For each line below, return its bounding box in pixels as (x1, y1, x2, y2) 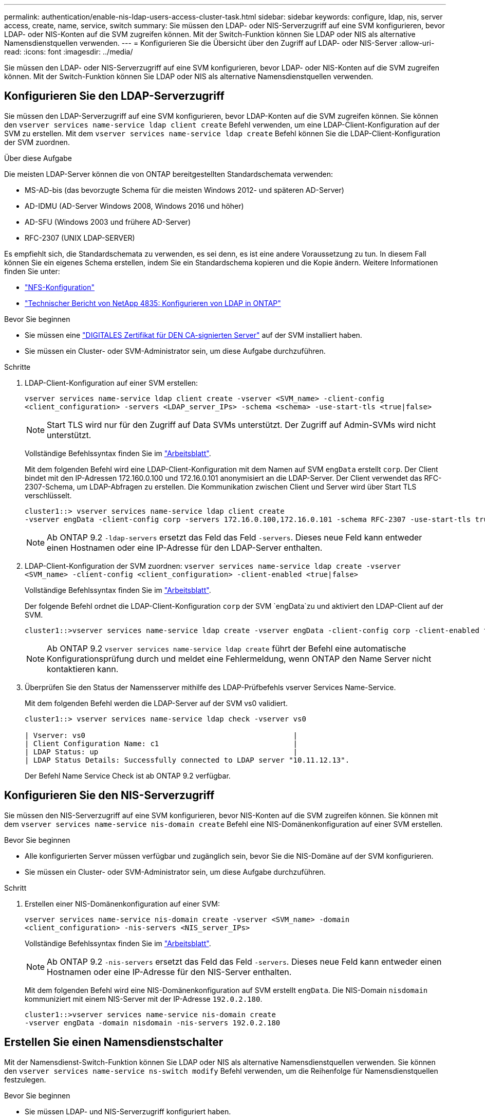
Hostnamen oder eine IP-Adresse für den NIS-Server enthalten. (47, 966, 292, 977)
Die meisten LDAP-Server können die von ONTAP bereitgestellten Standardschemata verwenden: (4, 169, 333, 178)
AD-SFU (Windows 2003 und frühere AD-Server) (25, 217, 191, 226)
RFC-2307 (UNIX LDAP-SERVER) (25, 233, 135, 242)
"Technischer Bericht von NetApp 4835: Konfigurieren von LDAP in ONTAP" (25, 298, 281, 308)
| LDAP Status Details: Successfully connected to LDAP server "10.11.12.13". (25, 755, 350, 764)
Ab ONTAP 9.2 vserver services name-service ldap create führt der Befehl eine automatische (47, 643, 406, 654)
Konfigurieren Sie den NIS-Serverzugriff (4, 789, 215, 802)
